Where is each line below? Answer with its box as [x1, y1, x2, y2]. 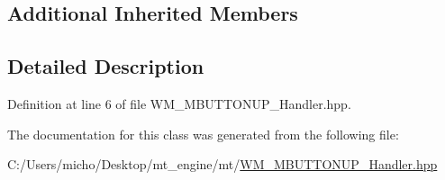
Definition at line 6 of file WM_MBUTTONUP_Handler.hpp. [7, 94, 351, 112]
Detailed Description [7, 52, 204, 80]
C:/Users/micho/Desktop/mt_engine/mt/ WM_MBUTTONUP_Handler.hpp [7, 155, 438, 174]
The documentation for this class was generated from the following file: [7, 124, 399, 143]
